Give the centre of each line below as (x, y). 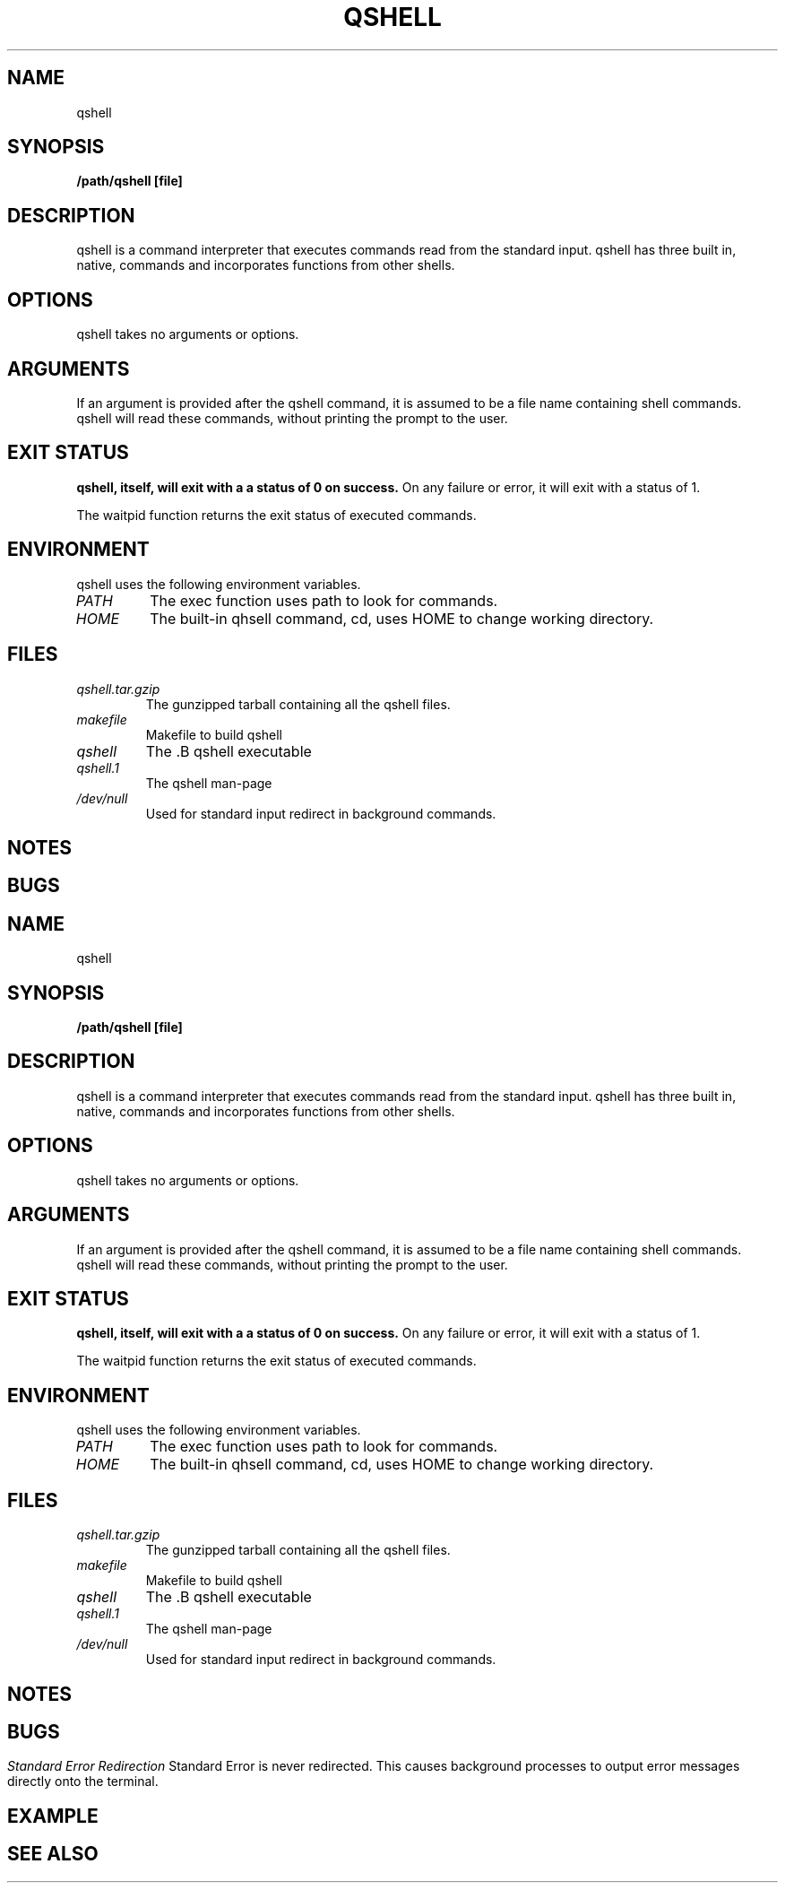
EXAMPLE (53, 1816)
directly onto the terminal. (83, 1782)
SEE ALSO (53, 1854)
